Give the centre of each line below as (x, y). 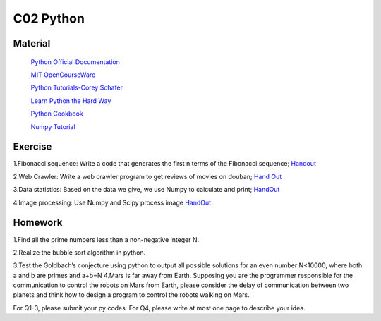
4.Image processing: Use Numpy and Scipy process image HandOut (112, 202)
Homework (38, 223)
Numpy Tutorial (53, 126)
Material (32, 43)
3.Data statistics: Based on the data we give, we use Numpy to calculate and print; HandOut (146, 190)
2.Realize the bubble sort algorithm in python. (79, 252)
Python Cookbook (57, 114)
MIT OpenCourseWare (63, 75)
